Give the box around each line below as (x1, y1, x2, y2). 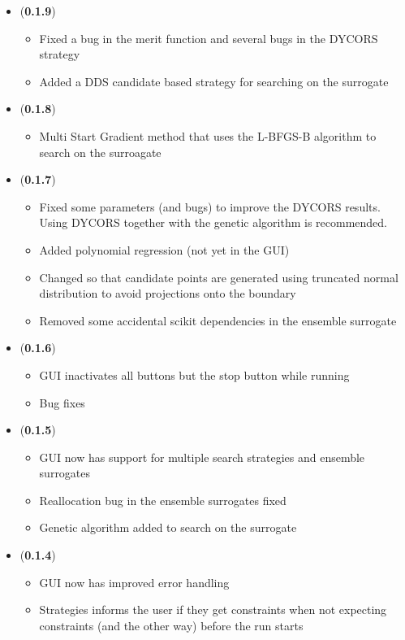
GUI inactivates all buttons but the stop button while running (39, 366, 350, 383)
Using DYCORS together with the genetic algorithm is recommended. (39, 214, 388, 231)
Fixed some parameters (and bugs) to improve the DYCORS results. (39, 198, 381, 215)
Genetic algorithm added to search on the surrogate (39, 519, 297, 536)
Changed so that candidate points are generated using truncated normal (39, 268, 399, 285)
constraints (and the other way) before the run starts (39, 616, 304, 633)
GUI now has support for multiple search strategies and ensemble (39, 448, 365, 465)
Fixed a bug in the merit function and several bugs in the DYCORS (39, 29, 378, 46)
